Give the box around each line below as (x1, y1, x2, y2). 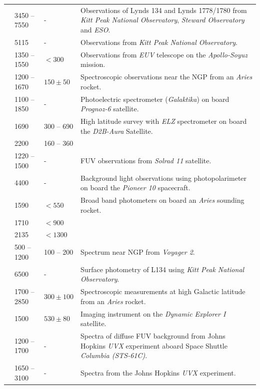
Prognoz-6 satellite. (80, 103, 139, 114)
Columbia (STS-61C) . (80, 350, 147, 361)
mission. (80, 59, 105, 69)
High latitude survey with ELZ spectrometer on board (80, 115, 247, 126)
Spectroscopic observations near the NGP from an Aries (80, 71, 252, 82)
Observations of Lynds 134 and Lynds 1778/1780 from (80, 4, 247, 15)
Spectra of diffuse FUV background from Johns (80, 330, 225, 341)
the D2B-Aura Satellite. (80, 125, 153, 136)
